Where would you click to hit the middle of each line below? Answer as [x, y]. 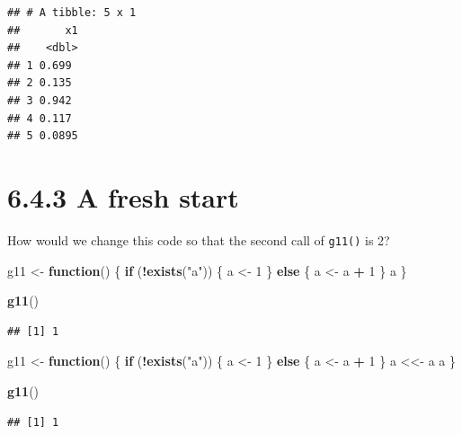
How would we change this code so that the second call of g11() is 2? [199, 239]
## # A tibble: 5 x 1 [72, 13]
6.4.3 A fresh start [123, 196]
